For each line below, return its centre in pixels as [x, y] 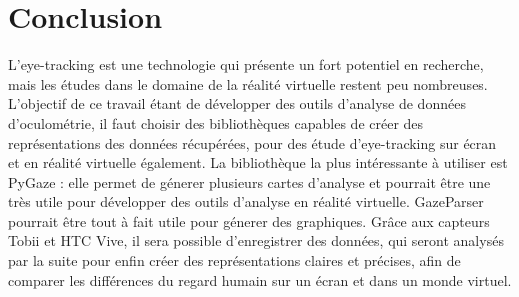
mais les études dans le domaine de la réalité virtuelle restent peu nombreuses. [248, 83]
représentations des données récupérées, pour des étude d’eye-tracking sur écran [252, 142]
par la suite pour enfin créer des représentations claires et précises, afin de [234, 260]
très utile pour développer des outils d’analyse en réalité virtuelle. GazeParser [246, 201]
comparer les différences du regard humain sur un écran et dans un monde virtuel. [260, 279]
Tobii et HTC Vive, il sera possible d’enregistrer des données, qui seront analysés [256, 240]
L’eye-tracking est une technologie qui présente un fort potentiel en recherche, [246, 64]
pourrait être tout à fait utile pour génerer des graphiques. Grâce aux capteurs [249, 220]
